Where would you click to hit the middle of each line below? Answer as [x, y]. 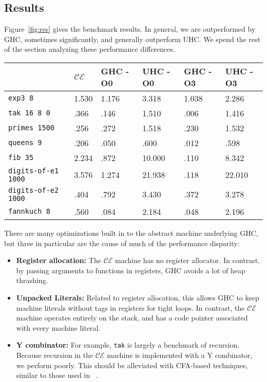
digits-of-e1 [34, 170]
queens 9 [25, 143]
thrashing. [32, 280]
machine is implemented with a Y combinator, [180, 355]
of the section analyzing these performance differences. [90, 49]
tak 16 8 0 [29, 113]
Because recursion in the [55, 355]
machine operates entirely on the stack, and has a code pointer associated [132, 318]
